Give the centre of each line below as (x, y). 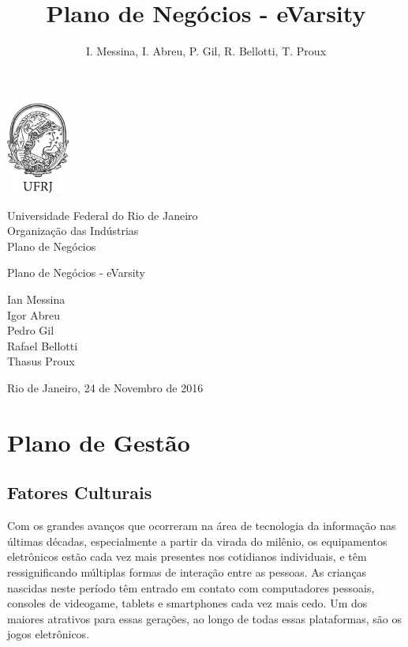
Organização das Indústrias (73, 231)
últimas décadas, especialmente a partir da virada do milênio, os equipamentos (197, 541)
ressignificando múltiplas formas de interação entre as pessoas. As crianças (187, 571)
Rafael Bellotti (43, 345)
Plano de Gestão (99, 442)
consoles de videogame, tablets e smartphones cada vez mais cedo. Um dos (187, 603)
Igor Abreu (34, 314)
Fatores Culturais (80, 492)
